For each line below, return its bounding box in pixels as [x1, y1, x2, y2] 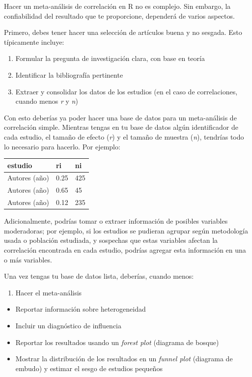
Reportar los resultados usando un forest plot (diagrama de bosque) [15, 337, 219, 347]
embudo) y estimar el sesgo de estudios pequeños [15, 363, 163, 373]
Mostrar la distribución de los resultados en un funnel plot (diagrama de [15, 353, 233, 364]
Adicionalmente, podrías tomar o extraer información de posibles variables [4, 216, 228, 226]
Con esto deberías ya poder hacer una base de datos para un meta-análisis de [4, 112, 237, 122]
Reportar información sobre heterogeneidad [15, 304, 146, 314]
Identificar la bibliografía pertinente [15, 69, 123, 80]
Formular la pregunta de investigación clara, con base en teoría [15, 53, 205, 63]
